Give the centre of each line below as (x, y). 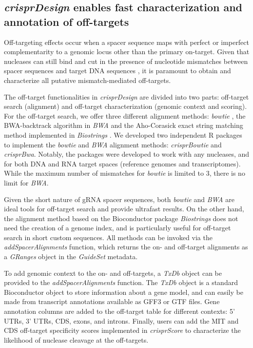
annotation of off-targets (67, 21)
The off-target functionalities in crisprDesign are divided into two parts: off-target (126, 96)
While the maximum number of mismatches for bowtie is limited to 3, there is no (125, 173)
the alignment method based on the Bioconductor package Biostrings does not (121, 218)
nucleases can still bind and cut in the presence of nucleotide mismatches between (126, 61)
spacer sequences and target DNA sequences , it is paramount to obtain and (117, 71)
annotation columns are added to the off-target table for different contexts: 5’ (119, 311)
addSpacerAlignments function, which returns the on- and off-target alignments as (126, 247)
